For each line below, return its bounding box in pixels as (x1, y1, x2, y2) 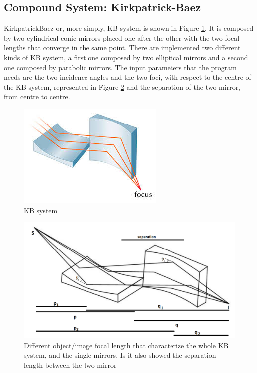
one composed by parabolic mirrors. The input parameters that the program (4, 62, 237, 72)
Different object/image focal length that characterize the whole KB (24, 340, 229, 350)
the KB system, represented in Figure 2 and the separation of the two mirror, (4, 81, 241, 92)
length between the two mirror (24, 360, 117, 370)
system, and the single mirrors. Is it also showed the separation (24, 350, 216, 360)
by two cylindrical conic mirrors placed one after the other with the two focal (4, 32, 240, 43)
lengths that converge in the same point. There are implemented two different (4, 42, 241, 53)
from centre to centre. (4, 91, 70, 102)
